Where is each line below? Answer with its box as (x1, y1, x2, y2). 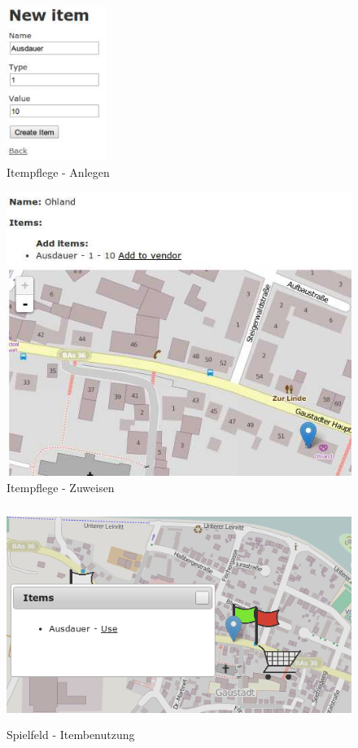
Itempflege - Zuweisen (7, 478, 115, 495)
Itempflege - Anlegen (7, 163, 110, 180)
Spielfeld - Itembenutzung (7, 725, 135, 742)
